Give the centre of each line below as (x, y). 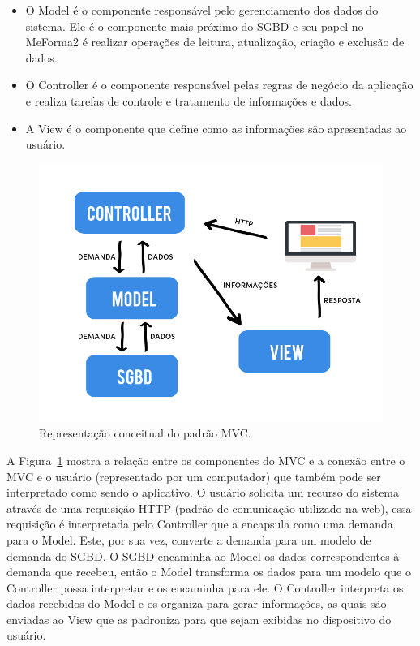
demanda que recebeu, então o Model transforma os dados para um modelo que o (209, 572)
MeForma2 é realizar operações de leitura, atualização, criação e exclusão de (215, 42)
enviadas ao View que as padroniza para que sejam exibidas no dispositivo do (199, 619)
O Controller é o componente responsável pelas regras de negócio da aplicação (219, 85)
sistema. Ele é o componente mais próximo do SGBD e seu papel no (195, 26)
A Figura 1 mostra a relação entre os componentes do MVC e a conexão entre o (206, 460)
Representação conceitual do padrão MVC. (145, 433)
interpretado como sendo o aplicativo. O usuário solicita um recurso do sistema (203, 492)
